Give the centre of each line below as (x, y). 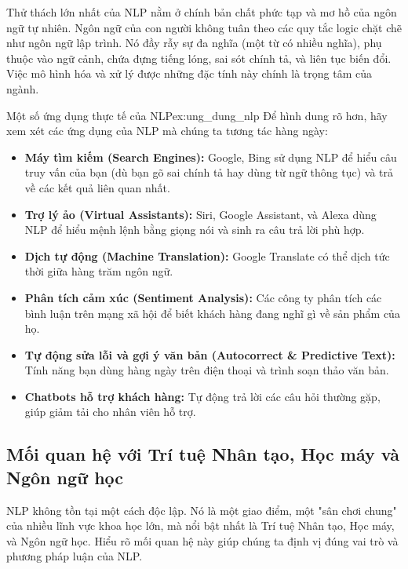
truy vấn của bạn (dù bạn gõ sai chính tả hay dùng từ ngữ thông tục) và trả (209, 172)
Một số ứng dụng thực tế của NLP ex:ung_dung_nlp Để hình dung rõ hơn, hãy (197, 115)
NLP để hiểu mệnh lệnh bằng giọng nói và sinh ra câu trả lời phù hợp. (195, 230)
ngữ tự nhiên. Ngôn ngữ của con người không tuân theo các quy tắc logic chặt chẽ (204, 27)
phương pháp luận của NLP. (75, 556)
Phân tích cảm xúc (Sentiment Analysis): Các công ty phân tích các (203, 297)
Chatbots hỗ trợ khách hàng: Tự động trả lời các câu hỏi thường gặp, (202, 396)
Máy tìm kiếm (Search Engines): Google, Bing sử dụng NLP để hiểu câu (211, 157)
